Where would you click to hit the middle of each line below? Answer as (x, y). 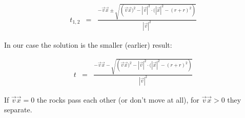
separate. (18, 110)
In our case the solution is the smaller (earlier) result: (88, 44)
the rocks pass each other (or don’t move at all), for (118, 99)
